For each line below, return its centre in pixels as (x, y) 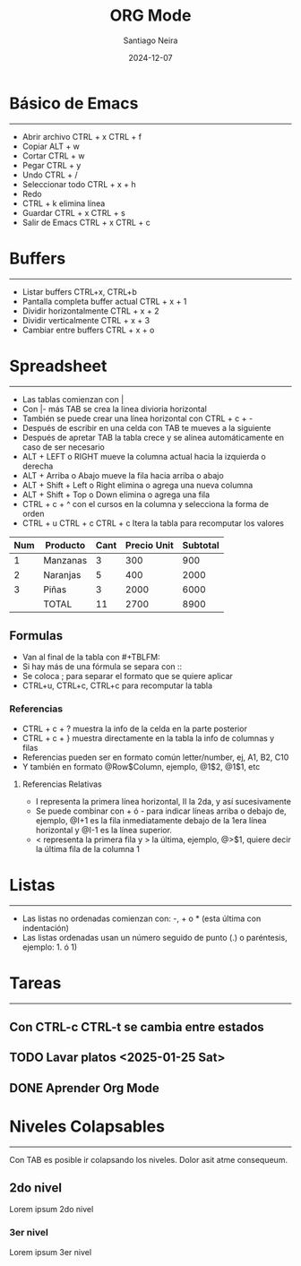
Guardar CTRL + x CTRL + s (73, 212)
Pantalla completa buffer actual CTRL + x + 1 (104, 301)
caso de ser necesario (63, 447)
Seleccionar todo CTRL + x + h (79, 184)
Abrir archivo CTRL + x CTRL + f (82, 136)
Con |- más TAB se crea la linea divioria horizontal (115, 409)
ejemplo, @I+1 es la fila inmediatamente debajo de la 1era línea (151, 820)
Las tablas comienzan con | (73, 399)
